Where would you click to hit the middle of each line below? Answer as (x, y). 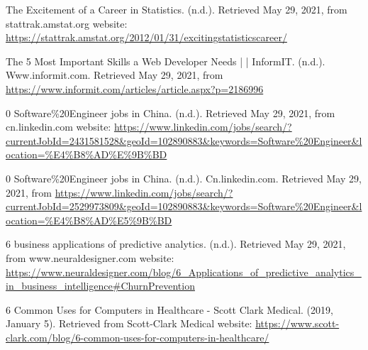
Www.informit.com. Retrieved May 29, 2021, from (115, 75)
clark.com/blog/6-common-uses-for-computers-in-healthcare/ (138, 337)
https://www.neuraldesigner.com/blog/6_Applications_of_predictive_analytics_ (184, 272)
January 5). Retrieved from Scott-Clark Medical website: (129, 323)
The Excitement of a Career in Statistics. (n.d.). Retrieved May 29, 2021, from (177, 9)
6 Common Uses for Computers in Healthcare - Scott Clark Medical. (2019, (169, 309)
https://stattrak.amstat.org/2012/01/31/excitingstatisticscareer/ (146, 37)
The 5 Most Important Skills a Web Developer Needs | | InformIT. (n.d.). (166, 61)
